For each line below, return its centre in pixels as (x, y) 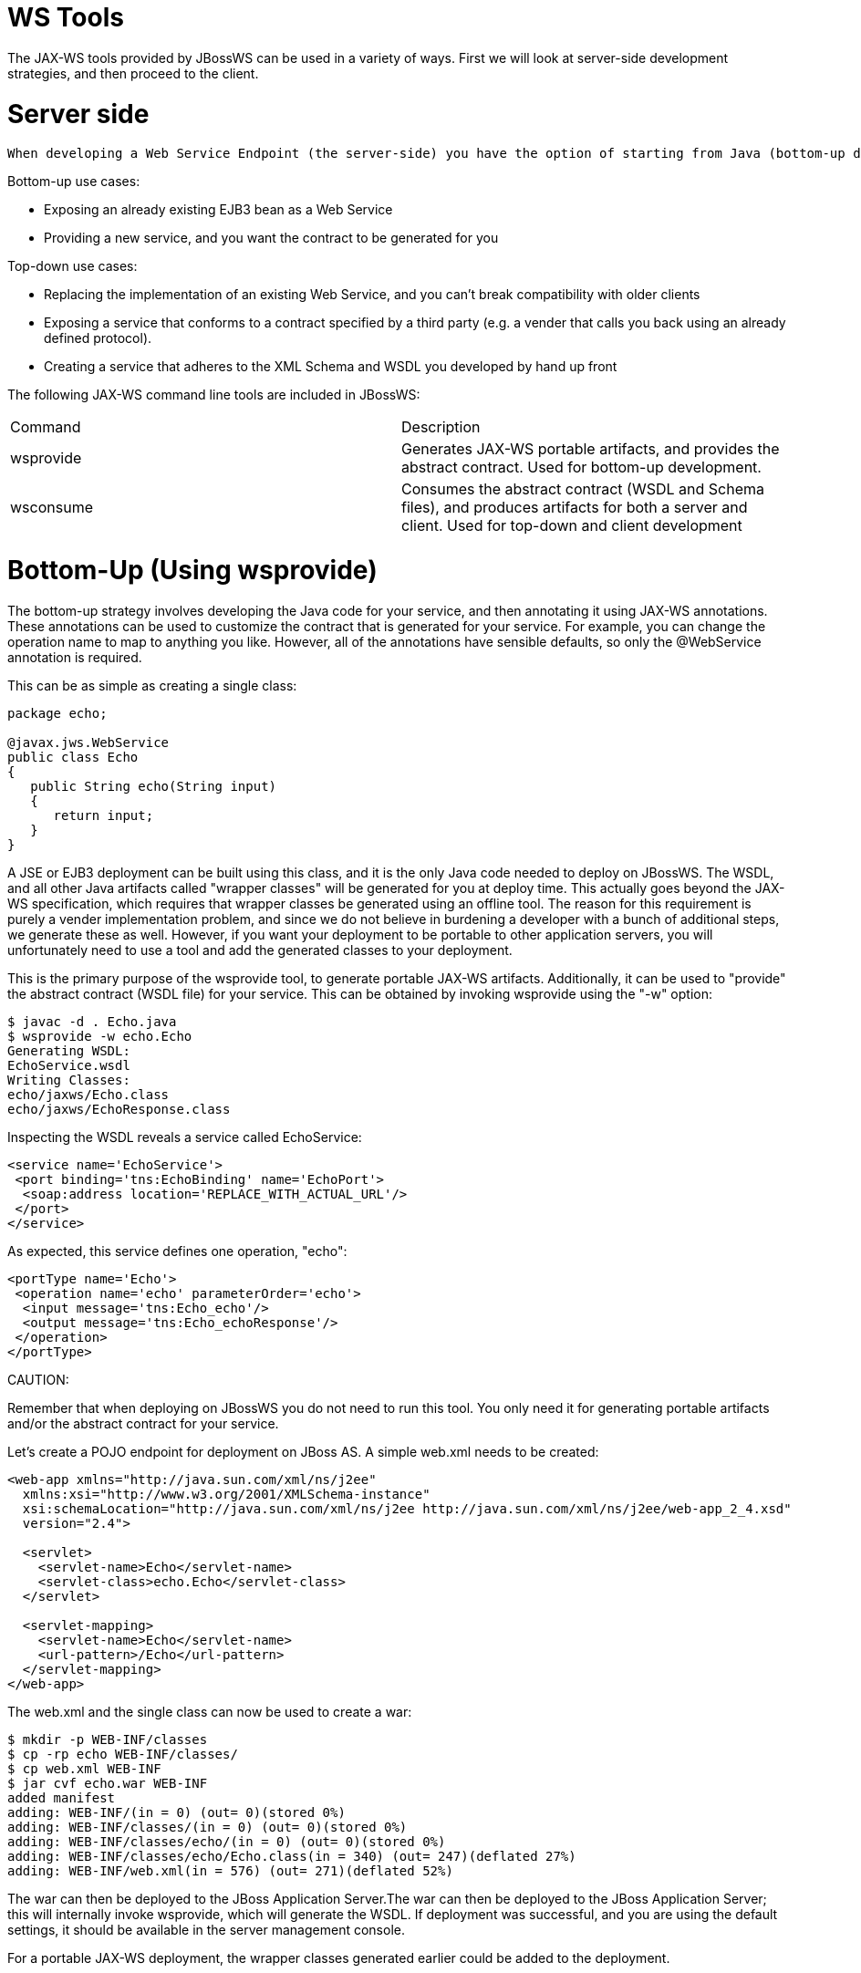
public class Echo (73, 757)
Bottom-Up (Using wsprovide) (192, 570)
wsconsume (52, 508)
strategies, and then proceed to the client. (133, 73)
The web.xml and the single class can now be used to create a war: (210, 1711)
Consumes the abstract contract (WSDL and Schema (583, 489)
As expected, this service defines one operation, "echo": (177, 1251)
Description (441, 427)
